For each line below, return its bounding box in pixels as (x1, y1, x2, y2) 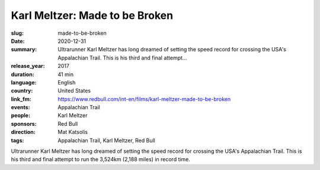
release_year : (11, 63, 46, 70)
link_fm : (11, 95, 32, 103)
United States (57, 87, 91, 94)
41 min (57, 71, 74, 78)
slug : (11, 30, 24, 37)
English (57, 79, 76, 86)
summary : (11, 46, 37, 53)
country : (11, 87, 33, 94)
